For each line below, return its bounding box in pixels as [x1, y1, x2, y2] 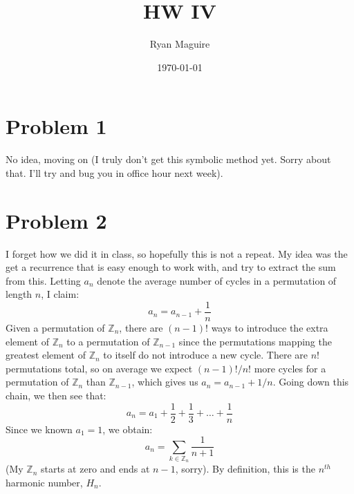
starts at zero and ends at [41, 462, 150, 476]
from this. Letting [6, 273, 81, 287]
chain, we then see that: [6, 388, 106, 402]
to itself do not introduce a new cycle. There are [103, 348, 308, 362]
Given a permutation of [6, 321, 105, 334]
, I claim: [41, 287, 80, 301]
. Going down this [272, 374, 349, 389]
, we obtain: [102, 421, 153, 436]
